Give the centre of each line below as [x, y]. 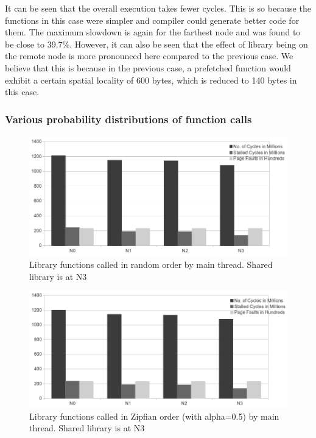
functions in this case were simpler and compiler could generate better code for [152, 20]
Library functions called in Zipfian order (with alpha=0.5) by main [154, 416]
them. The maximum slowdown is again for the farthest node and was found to [153, 32]
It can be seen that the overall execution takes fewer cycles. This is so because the [158, 8]
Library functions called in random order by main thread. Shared [151, 264]
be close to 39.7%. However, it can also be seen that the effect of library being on [156, 44]
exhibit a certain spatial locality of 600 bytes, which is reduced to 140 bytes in [151, 80]
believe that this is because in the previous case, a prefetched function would [148, 67]
